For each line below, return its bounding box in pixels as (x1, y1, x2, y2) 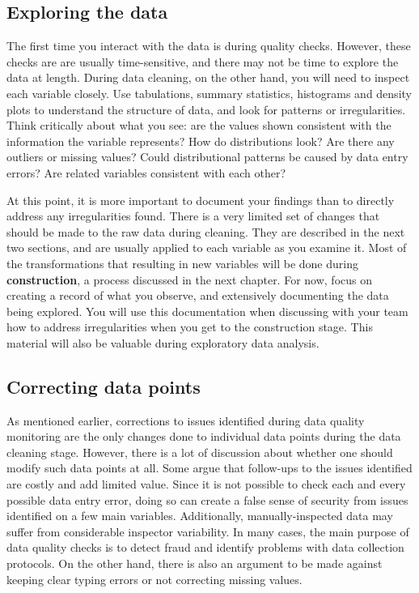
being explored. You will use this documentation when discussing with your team (6, 302, 408, 319)
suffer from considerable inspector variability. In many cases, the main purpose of (6, 523, 409, 540)
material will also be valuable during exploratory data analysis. (6, 334, 320, 351)
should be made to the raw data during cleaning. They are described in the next (6, 223, 405, 240)
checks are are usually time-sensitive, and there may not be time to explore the (6, 53, 399, 70)
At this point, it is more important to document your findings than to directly (6, 191, 395, 208)
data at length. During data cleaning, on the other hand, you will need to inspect (6, 69, 410, 86)
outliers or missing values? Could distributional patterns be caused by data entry (6, 148, 408, 165)
